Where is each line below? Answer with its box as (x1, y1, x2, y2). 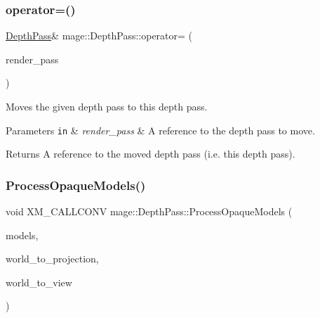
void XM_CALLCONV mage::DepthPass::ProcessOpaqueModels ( (6, 204, 293, 219)
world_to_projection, (6, 251, 99, 266)
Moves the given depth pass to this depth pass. (6, 99, 208, 113)
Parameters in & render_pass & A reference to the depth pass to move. (6, 122, 315, 137)
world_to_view (6, 274, 72, 289)
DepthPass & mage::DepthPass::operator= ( (6, 28, 193, 43)
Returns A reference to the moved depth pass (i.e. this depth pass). (6, 146, 295, 161)
